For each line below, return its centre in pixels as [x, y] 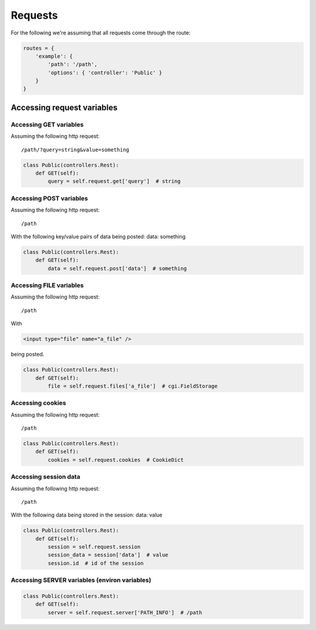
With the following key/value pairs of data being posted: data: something [98, 236]
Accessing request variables [64, 107]
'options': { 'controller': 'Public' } [105, 72]
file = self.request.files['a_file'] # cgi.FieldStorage [133, 386]
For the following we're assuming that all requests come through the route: [101, 33]
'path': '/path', [73, 65]
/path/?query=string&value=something [75, 150]
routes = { [39, 48]
